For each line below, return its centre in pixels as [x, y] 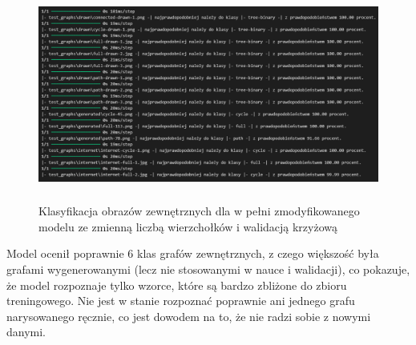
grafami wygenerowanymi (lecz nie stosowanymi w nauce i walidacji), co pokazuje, [208, 269]
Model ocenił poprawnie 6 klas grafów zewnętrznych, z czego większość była [193, 253]
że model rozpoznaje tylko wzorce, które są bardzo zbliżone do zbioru [177, 285]
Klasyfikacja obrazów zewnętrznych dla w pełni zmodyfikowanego [199, 211]
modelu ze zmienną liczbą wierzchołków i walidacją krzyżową [188, 226]
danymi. [26, 332]
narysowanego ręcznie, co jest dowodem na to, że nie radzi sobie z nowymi [189, 316]
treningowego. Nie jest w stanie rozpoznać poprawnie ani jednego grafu [181, 301]
